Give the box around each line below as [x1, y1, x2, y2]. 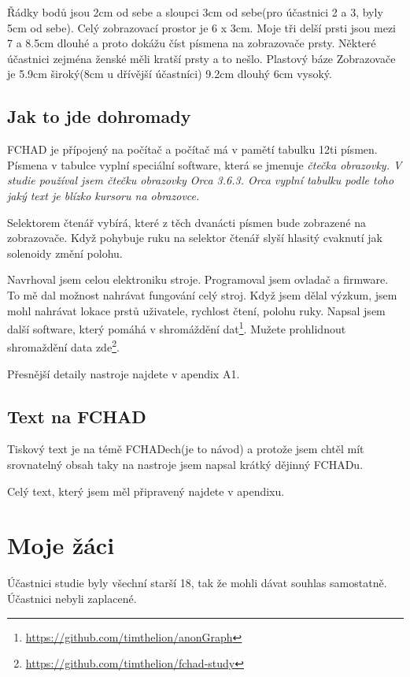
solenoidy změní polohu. [7, 244, 123, 261]
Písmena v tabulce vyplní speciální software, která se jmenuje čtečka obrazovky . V [7, 156, 402, 173]
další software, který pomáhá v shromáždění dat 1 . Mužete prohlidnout [7, 318, 346, 337]
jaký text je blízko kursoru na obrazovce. [7, 187, 200, 203]
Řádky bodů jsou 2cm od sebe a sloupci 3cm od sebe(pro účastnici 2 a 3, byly [7, 4, 383, 20]
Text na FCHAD [7, 404, 146, 428]
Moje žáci [7, 529, 115, 561]
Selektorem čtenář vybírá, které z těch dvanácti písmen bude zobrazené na [7, 214, 367, 230]
